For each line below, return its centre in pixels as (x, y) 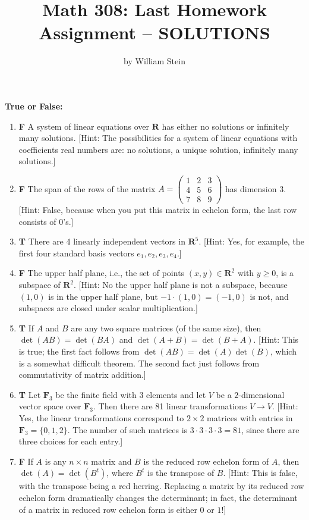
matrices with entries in (250, 417)
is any (56, 461)
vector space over (50, 406)
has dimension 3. (256, 188)
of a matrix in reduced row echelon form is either (108, 509)
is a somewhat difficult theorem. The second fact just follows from (139, 363)
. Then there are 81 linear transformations (170, 406)
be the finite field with (96, 394)
